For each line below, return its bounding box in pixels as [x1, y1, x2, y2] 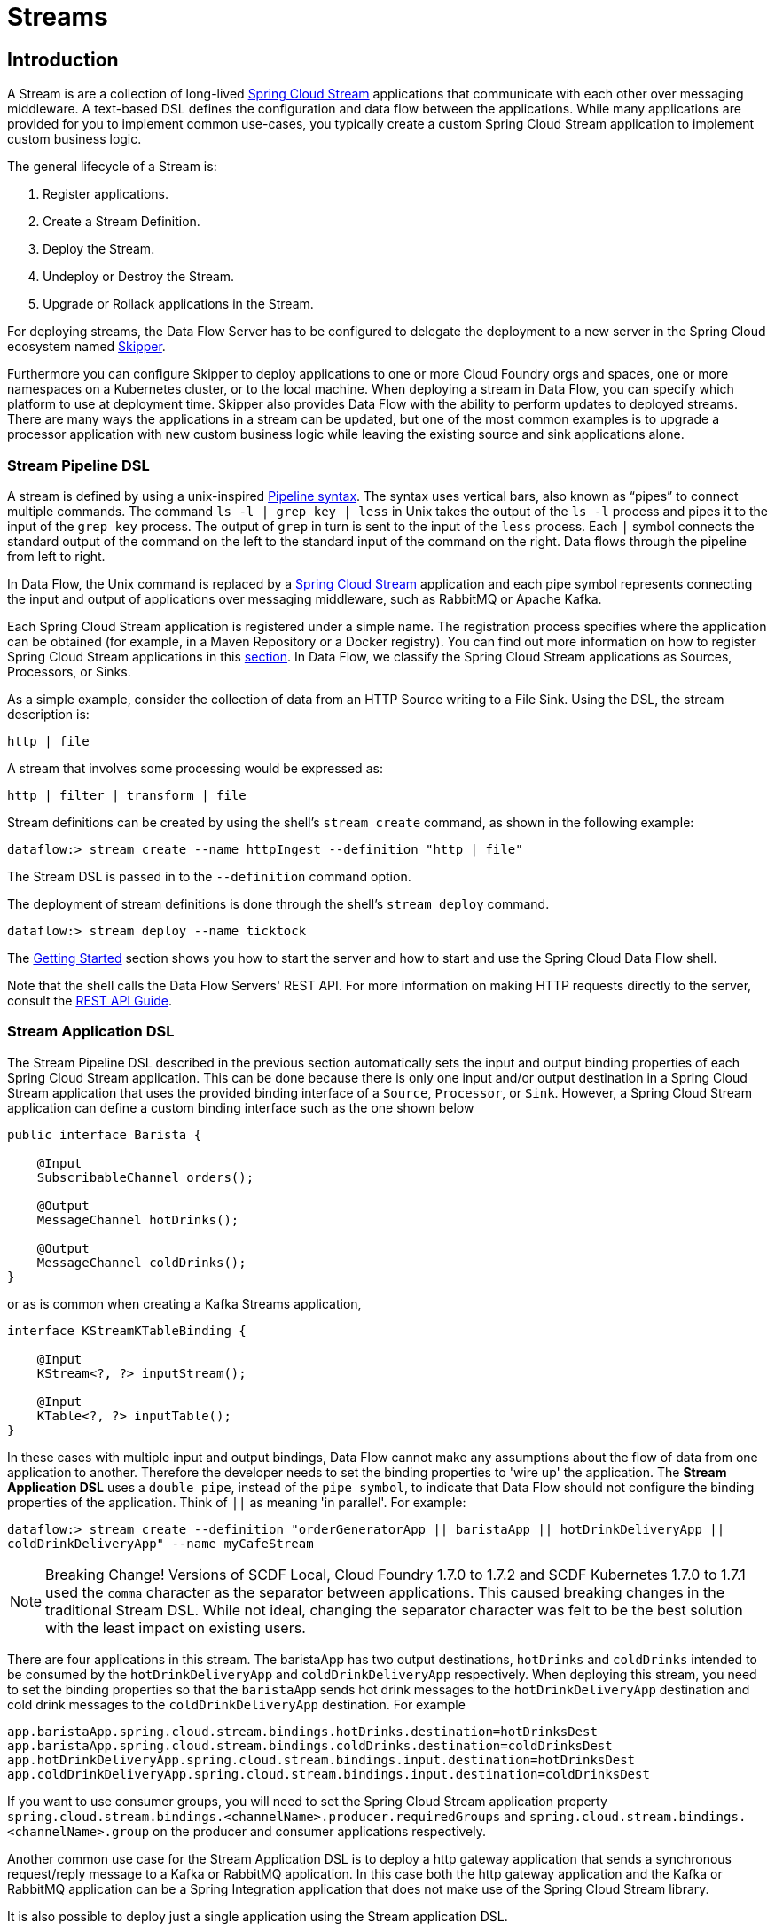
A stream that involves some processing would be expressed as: [7, 760, 383, 776]
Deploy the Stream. [43, 241, 155, 257]
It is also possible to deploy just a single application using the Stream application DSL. [7, 1908, 508, 1924]
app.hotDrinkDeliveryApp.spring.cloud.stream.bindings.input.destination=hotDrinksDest [7, 1752, 636, 1767]
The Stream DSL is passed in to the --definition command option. [7, 868, 411, 884]
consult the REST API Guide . [7, 992, 172, 1008]
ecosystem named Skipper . [7, 339, 166, 355]
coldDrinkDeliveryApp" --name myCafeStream [7, 1536, 314, 1551]
